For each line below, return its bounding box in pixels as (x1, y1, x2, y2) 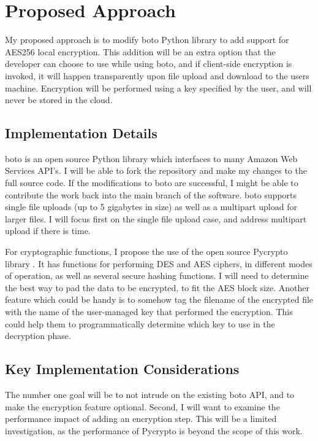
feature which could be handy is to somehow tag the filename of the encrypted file (5, 293, 314, 306)
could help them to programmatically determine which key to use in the (5, 317, 275, 330)
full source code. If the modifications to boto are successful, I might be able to (5, 176, 298, 189)
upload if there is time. (5, 224, 91, 237)
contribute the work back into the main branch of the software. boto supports (5, 188, 297, 201)
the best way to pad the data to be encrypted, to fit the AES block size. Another (5, 281, 310, 294)
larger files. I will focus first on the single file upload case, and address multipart (5, 212, 307, 225)
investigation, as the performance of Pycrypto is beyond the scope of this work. (5, 424, 303, 437)
